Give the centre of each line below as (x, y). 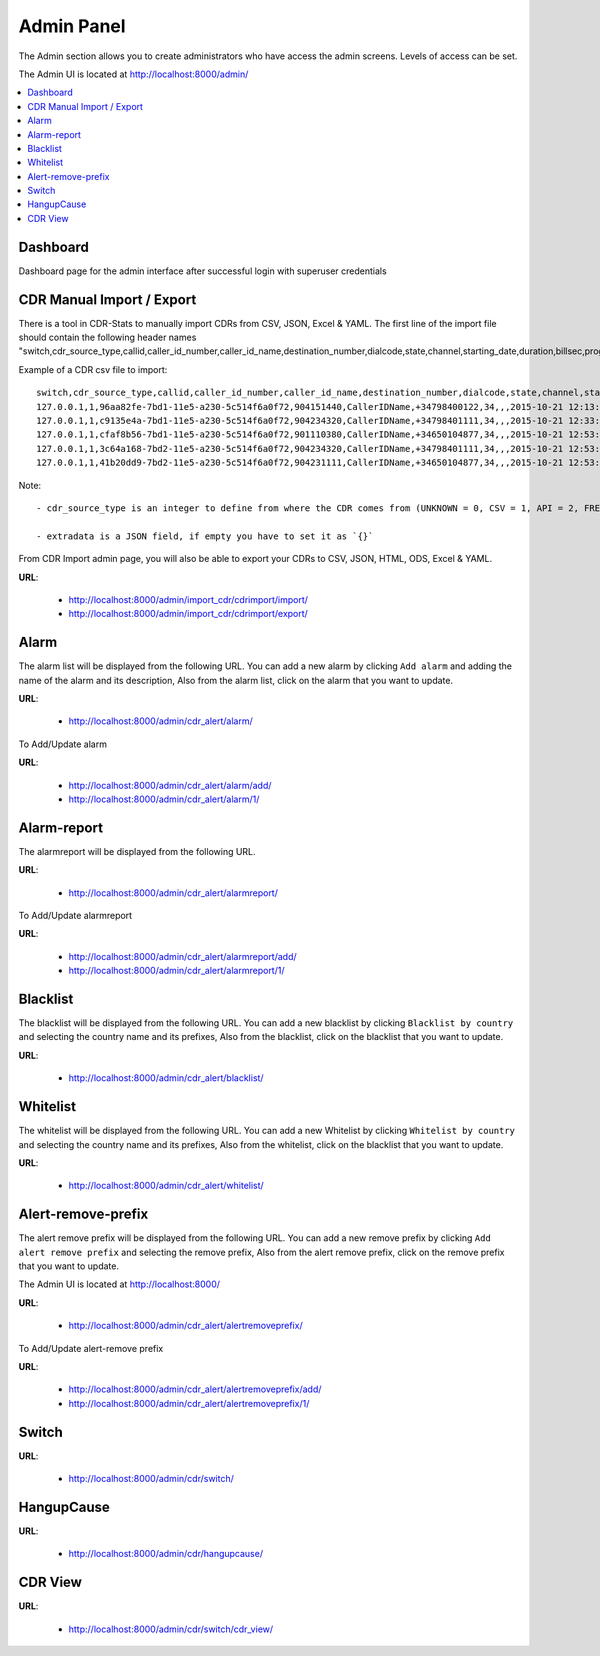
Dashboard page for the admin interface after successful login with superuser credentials (202, 271)
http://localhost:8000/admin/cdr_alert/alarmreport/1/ (176, 971)
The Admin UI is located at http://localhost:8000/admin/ (133, 74)
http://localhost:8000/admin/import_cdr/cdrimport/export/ (188, 614)
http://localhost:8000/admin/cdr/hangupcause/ (166, 1554)
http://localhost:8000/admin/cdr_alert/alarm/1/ (164, 799)
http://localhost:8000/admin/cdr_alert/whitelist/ (166, 1186)
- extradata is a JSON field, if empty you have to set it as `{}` (205, 536)
